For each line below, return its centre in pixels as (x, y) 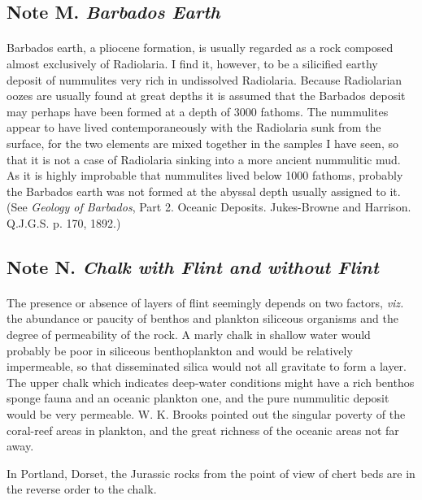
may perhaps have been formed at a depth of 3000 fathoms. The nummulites (198, 111)
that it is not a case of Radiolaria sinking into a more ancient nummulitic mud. (204, 159)
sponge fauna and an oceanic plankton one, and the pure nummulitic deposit (198, 398)
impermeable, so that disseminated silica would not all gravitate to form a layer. (207, 366)
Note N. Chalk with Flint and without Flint (193, 266)
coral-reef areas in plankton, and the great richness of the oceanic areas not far (203, 430)
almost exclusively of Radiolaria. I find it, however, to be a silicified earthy (192, 63)
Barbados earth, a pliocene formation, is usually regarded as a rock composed (200, 48)
